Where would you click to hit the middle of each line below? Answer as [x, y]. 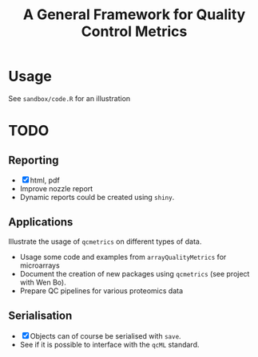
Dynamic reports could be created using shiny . [97, 197]
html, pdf [45, 180]
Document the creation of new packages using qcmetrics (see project [135, 273]
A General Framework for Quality [134, 15]
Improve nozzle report [56, 188]
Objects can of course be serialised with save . [105, 335]
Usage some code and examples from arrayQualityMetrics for [123, 257]
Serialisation [40, 316]
